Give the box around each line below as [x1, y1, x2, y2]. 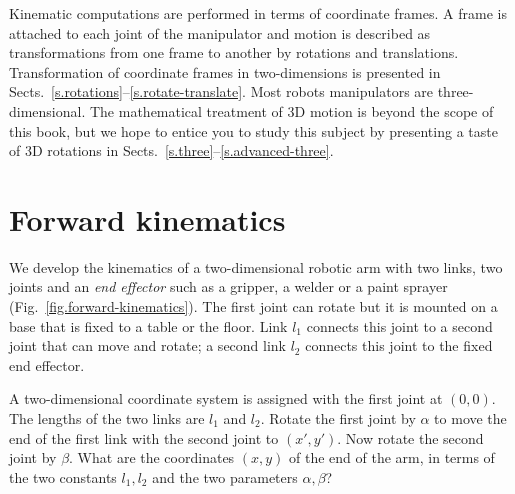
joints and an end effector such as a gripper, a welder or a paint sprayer [9, 276, 448, 297]
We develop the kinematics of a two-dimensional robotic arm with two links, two [9, 256, 503, 277]
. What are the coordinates [69, 447, 235, 468]
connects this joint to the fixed [305, 335, 493, 356]
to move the [434, 408, 507, 429]
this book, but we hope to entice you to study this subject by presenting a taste [9, 120, 498, 141]
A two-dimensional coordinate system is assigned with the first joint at [9, 388, 443, 409]
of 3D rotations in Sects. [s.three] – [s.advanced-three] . [9, 140, 334, 161]
